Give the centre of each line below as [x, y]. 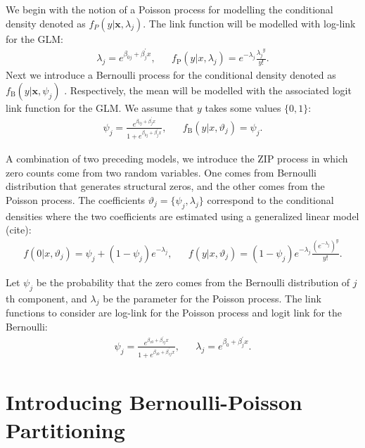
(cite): [19, 230]
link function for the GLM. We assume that [100, 107]
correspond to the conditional [270, 199]
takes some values [243, 107]
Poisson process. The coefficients [76, 199]
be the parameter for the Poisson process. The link [212, 298]
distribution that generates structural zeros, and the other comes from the [165, 186]
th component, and [46, 298]
